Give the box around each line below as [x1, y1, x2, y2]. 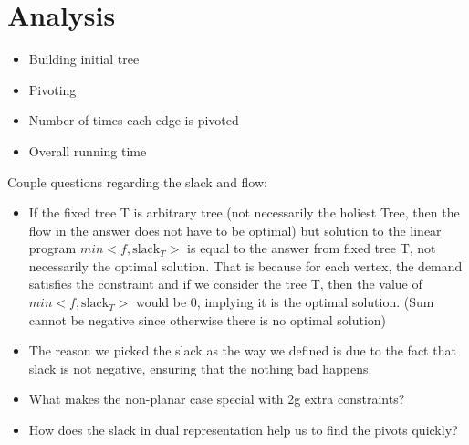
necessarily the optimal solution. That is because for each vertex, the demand [28, 256, 463, 275]
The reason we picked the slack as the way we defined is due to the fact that [28, 341, 456, 360]
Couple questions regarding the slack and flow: [7, 172, 267, 191]
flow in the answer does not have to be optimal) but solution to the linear [28, 220, 442, 239]
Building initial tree [28, 49, 140, 69]
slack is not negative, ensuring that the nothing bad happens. [28, 358, 372, 377]
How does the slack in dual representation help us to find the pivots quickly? [28, 420, 458, 440]
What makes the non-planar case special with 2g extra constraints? [28, 389, 405, 408]
